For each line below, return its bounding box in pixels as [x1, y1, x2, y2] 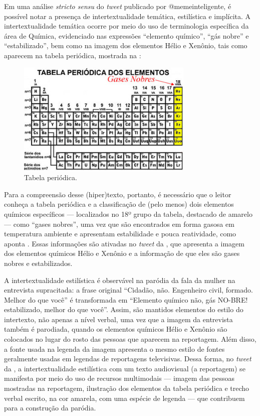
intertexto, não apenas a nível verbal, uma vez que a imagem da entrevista [4, 314, 233, 324]
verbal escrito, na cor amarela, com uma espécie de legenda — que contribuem [4, 392, 245, 403]
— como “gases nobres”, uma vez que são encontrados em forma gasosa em [4, 218, 234, 229]
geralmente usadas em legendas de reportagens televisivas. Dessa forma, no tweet [4, 353, 251, 364]
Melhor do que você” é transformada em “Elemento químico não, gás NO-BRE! [4, 294, 248, 305]
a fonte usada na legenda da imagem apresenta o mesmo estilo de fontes [4, 343, 225, 354]
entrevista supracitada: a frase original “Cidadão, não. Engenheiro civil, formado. [4, 285, 253, 295]
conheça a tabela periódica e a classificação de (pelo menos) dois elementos [4, 199, 234, 209]
